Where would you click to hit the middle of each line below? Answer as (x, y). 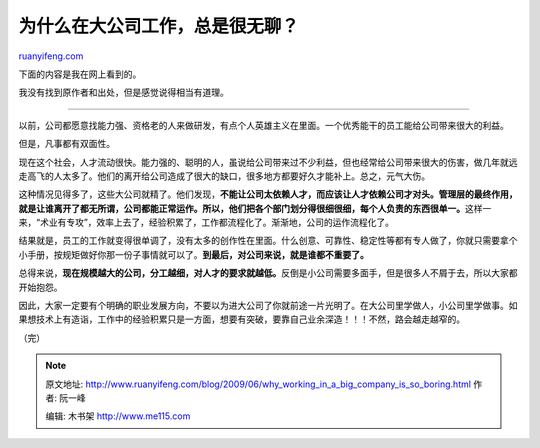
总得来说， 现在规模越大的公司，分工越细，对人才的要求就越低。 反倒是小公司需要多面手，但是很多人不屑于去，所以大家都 (268, 273)
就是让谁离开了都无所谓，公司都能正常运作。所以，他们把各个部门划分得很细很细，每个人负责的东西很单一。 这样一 (255, 208)
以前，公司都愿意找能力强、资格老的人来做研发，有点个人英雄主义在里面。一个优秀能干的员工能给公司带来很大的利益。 (263, 125)
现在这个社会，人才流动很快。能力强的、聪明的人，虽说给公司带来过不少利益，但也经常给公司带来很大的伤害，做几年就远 (268, 162)
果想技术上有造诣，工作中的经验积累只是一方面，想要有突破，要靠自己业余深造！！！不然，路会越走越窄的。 (241, 319)
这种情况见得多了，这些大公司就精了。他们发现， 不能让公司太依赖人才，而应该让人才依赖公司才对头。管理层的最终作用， (268, 194)
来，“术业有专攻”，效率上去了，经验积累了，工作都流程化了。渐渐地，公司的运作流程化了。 (206, 222)
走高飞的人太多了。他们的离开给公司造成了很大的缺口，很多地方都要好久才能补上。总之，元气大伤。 (224, 176)
